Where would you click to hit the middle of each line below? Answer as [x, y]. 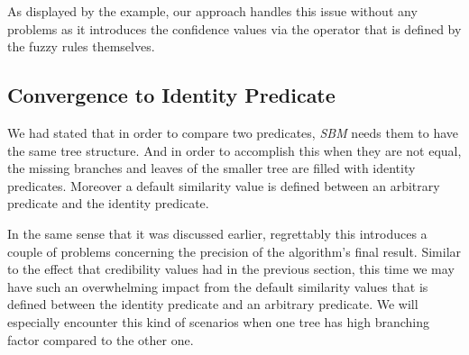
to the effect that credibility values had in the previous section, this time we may [231, 269]
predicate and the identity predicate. [108, 203]
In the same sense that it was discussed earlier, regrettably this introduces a [217, 233]
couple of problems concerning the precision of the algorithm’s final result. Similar [234, 251]
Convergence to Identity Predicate [171, 95]
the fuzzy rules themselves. [81, 46]
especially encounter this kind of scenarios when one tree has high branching [218, 321]
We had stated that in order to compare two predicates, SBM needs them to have [233, 132]
